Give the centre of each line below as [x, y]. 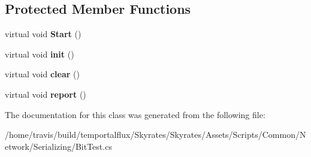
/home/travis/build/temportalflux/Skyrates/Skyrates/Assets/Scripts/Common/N [155, 135]
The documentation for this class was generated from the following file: [135, 114]
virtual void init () [40, 54]
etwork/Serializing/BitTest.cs [58, 146]
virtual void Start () [43, 34]
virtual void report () [46, 94]
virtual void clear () [42, 74]
